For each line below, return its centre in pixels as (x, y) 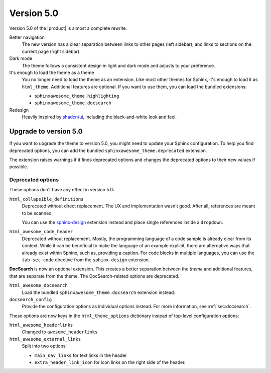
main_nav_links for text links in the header (81, 355)
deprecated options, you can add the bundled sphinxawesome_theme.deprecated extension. (108, 151)
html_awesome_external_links (45, 339)
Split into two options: (44, 346)
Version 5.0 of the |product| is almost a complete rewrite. (68, 28)
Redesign (19, 110)
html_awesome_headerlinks (41, 325)
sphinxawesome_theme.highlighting (77, 96)
